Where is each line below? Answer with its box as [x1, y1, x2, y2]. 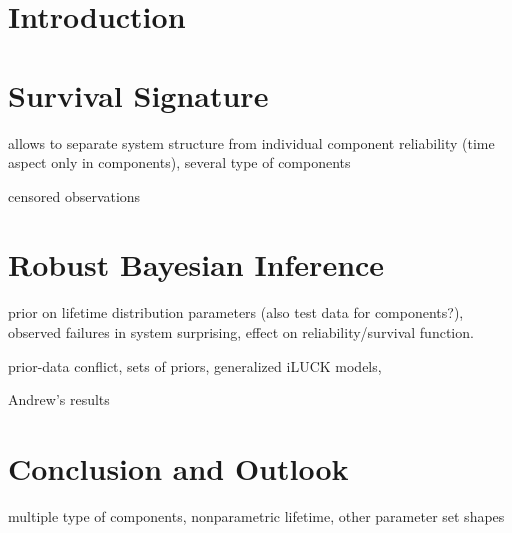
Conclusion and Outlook [8, 447, 349, 488]
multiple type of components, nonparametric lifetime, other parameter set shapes [8, 505, 505, 526]
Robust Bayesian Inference [8, 244, 385, 285]
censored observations [8, 185, 141, 206]
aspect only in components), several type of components [8, 152, 351, 173]
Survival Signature [8, 74, 269, 115]
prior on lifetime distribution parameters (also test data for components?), [8, 302, 464, 323]
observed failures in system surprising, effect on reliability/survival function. [8, 322, 474, 342]
